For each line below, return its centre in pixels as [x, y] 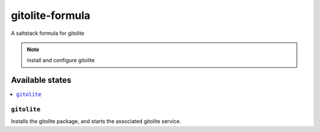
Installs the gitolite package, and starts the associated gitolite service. [96, 121]
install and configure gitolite [61, 60]
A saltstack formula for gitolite [48, 33]
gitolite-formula [51, 15]
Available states [41, 80]
